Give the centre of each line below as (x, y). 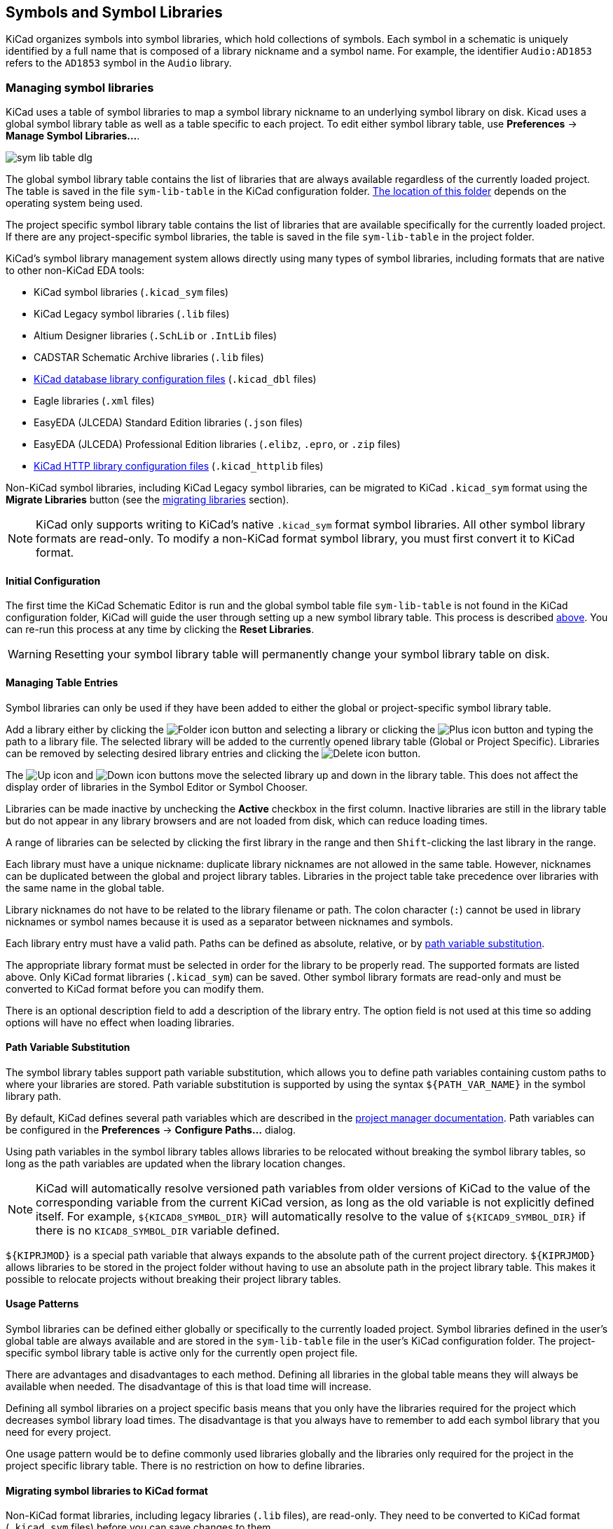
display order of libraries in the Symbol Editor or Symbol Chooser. (157, 787)
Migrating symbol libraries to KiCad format (107, 1490)
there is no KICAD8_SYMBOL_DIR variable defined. (158, 1230)
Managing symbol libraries (80, 87)
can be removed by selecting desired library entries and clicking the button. (213, 753)
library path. (34, 1096)
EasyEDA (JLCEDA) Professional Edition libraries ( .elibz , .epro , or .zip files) (217, 444)
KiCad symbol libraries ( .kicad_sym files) (131, 292)
